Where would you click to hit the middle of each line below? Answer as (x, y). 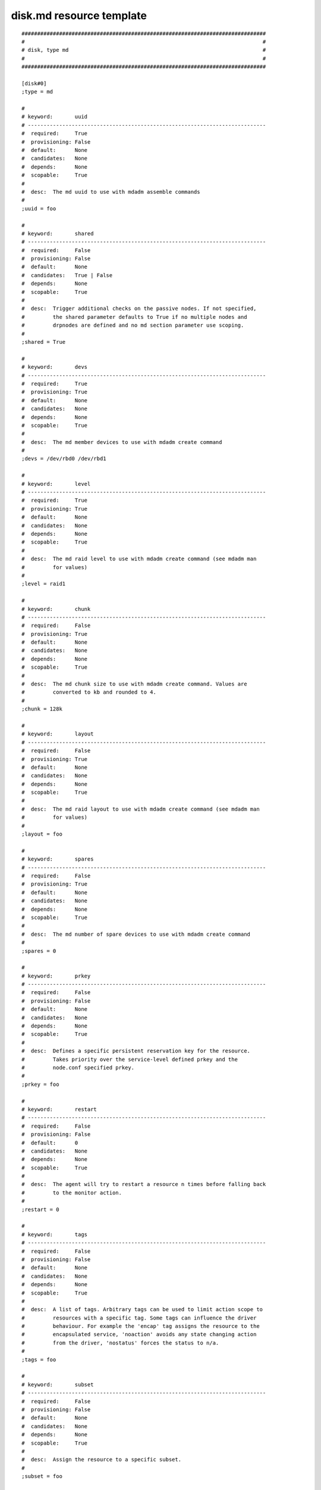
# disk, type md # (144, 50)
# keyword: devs (55, 367)
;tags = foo (39, 1359)
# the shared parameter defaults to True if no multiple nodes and (134, 317)
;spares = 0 (39, 951)
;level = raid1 (44, 584)
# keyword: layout (58, 734)
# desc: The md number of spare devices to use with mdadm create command (136, 934)
